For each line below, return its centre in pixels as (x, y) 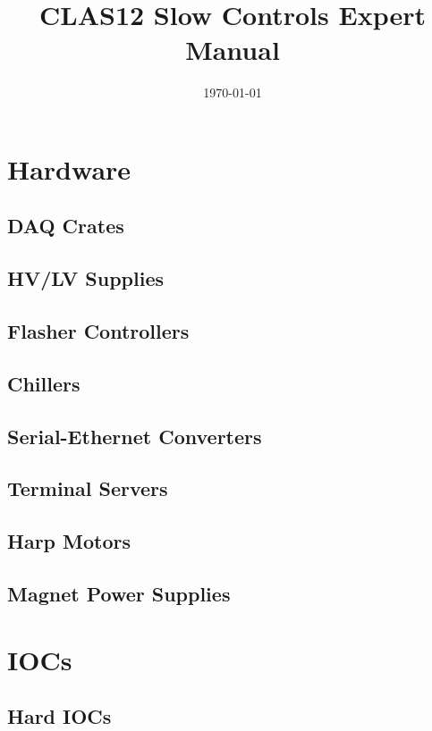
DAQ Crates (66, 226)
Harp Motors (69, 541)
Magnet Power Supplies (119, 593)
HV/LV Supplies (86, 278)
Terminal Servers (88, 488)
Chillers (44, 383)
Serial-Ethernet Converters (135, 436)
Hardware (69, 168)
